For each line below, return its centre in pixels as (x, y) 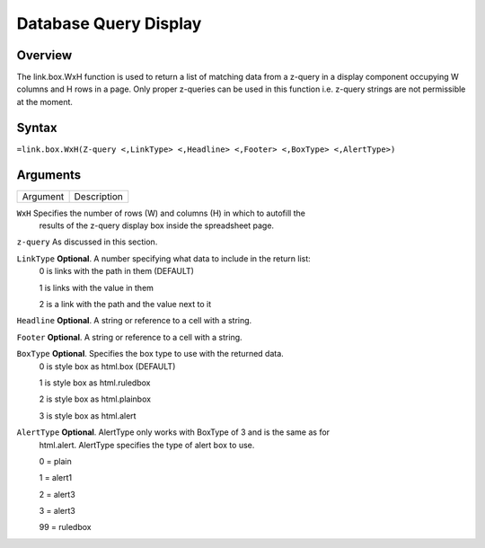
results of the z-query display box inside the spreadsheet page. (156, 225)
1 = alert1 (56, 478)
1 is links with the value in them (97, 287)
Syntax (37, 127)
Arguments (49, 175)
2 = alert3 (57, 494)
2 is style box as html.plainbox (95, 399)
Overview (44, 55)
